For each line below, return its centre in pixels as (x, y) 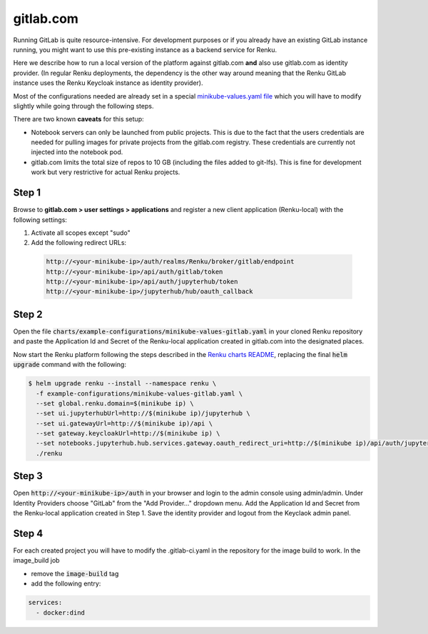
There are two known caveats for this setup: (78, 119)
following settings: (40, 220)
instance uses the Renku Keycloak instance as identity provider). (108, 83)
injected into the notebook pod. (77, 152)
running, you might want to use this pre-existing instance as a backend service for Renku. (145, 49)
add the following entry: (66, 584)
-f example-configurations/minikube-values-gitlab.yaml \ (139, 393)
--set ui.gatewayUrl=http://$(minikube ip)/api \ (124, 423)
